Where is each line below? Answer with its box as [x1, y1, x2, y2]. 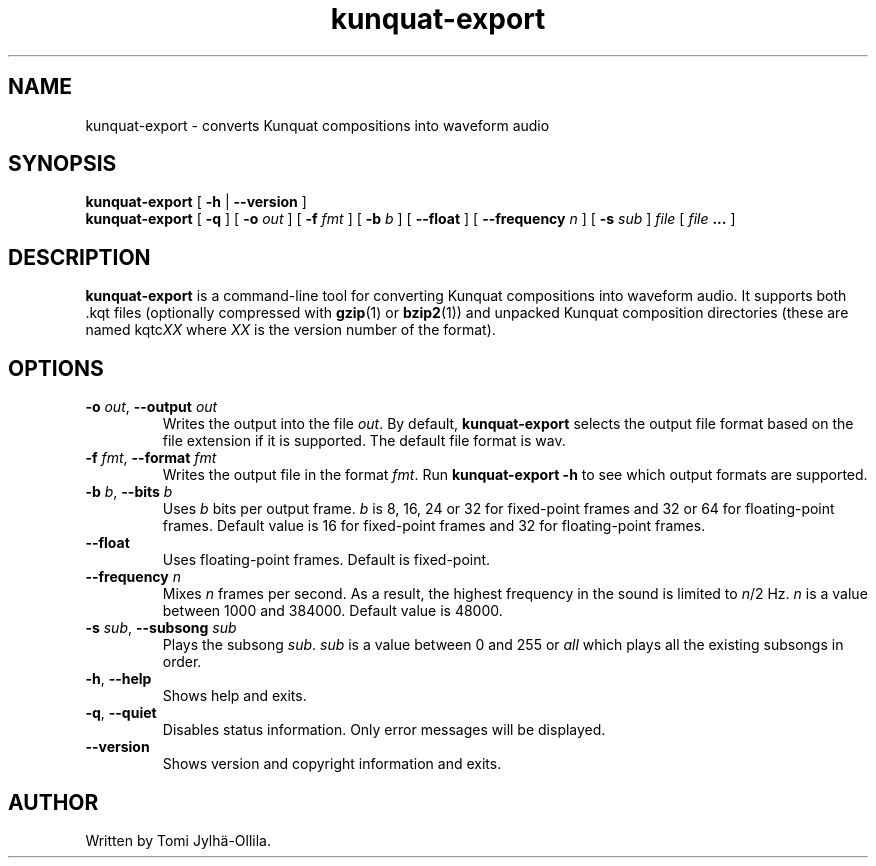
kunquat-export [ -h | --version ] [85, 193, 307, 211]
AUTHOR [8, 789, 99, 815]
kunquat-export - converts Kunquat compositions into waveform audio [85, 116, 550, 134]
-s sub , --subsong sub [85, 619, 237, 637]
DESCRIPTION [8, 244, 151, 270]
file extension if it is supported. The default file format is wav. [162, 432, 566, 450]
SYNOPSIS [8, 151, 117, 177]
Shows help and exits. [162, 687, 307, 705]
